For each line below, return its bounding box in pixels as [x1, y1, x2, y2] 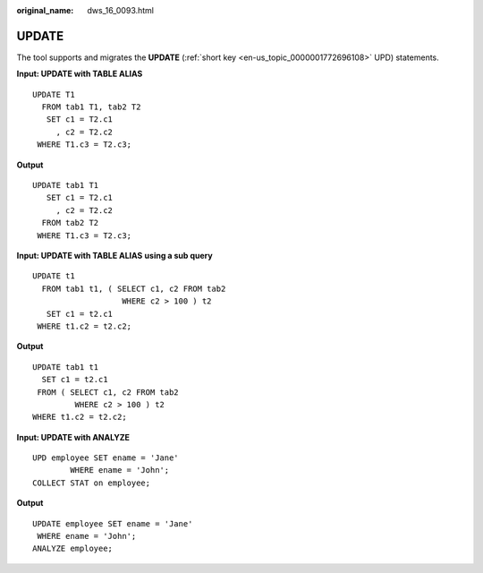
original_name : [16, 5, 74, 15]
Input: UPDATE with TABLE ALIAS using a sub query [16, 250, 214, 261]
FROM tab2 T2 [41, 218, 99, 228]
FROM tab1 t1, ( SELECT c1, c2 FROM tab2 [41, 283, 226, 294]
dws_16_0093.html [87, 5, 155, 15]
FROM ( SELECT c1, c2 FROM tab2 [37, 387, 179, 398]
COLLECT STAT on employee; [32, 477, 151, 488]
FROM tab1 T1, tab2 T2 [41, 102, 141, 112]
